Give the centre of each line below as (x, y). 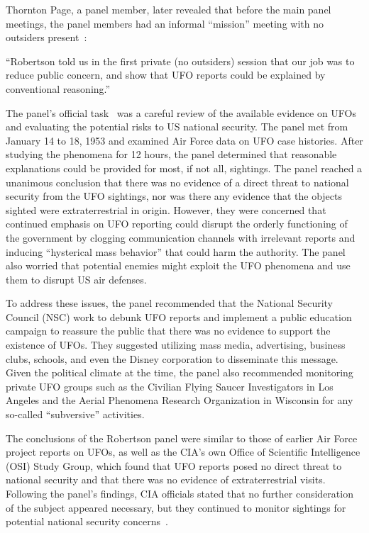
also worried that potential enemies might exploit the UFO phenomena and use (178, 265)
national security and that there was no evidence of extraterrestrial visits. (166, 479)
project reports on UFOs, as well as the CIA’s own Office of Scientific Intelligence (183, 452)
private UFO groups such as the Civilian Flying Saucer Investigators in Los (170, 386)
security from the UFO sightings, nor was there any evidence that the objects (174, 196)
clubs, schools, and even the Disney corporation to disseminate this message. (172, 358)
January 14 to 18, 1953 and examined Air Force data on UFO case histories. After (184, 140)
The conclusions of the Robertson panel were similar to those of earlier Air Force (182, 438)
